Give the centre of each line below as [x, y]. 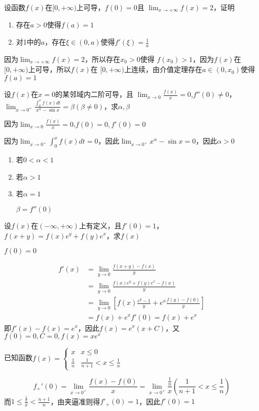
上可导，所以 [49, 69]
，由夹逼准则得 [75, 401]
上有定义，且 [100, 225]
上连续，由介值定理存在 [163, 69]
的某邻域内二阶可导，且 [95, 94]
